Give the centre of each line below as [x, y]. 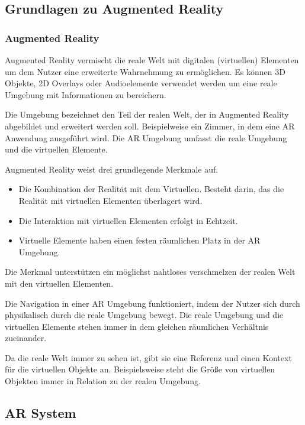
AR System [41, 413]
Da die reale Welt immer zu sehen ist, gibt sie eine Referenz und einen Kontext [148, 357]
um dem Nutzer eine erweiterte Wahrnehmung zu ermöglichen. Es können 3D [145, 71]
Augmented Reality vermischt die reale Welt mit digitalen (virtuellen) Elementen [152, 60]
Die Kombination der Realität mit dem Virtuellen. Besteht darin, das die [151, 189]
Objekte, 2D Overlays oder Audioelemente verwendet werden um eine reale [141, 83]
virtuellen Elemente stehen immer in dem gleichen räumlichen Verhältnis [137, 326]
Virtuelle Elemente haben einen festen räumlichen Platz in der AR [139, 240]
